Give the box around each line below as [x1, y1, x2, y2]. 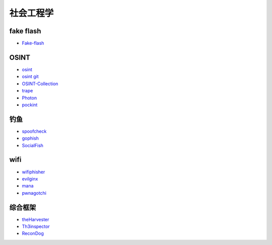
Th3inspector [22, 223, 50, 229]
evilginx [22, 175, 38, 181]
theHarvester [22, 216, 49, 222]
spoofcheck [22, 128, 47, 134]
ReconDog [22, 230, 44, 236]
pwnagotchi [22, 190, 46, 196]
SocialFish [22, 142, 44, 148]
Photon [22, 95, 37, 101]
